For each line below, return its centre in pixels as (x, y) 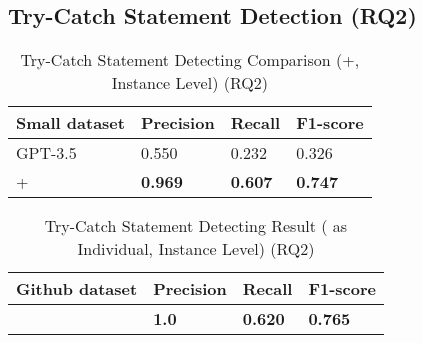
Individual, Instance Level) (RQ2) (196, 249)
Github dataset (77, 289)
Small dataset (70, 123)
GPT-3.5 (46, 153)
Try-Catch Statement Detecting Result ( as (196, 226)
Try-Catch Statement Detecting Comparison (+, (190, 60)
